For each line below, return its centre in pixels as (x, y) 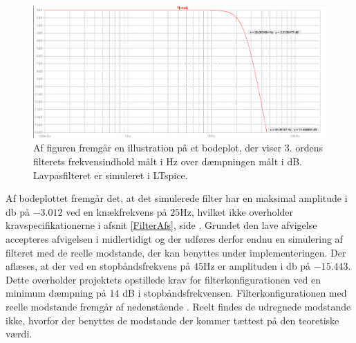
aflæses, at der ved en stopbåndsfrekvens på (98, 266)
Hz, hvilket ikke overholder (236, 211)
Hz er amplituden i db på (257, 266)
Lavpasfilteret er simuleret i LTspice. (111, 175)
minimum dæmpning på (56, 293)
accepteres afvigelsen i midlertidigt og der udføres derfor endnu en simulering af (174, 239)
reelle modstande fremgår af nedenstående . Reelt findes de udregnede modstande (178, 307)
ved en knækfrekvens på (116, 211)
